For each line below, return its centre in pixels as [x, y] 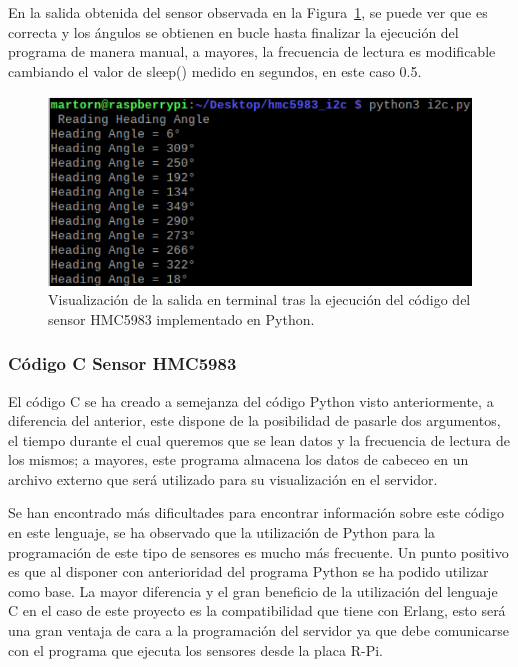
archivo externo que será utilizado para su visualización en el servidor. [223, 478]
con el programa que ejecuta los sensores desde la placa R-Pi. [195, 649]
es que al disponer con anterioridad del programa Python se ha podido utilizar [248, 571]
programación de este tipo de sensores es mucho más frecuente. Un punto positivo [258, 551]
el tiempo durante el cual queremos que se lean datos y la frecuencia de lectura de [259, 439]
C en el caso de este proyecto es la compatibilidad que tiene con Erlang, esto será [257, 610]
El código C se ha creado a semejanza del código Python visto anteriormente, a [251, 400]
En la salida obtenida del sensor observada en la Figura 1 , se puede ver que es [248, 12]
